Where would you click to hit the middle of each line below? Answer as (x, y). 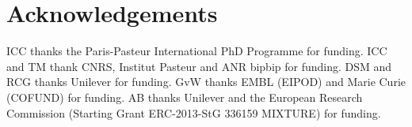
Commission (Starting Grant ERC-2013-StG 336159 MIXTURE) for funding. (194, 112)
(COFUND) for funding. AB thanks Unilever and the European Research (185, 97)
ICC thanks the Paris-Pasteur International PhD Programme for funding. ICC (197, 51)
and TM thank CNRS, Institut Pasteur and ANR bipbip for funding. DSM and (199, 66)
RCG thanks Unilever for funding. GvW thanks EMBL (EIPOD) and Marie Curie (206, 82)
